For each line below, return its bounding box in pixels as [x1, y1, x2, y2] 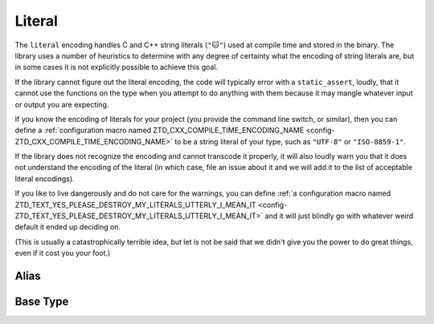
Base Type [14, 295, 69, 309]
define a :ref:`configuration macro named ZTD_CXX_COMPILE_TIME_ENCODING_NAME [14, 125, 305, 136]
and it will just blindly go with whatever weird [264, 211, 414, 221]
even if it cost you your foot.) [14, 249, 111, 258]
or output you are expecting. [14, 99, 109, 109]
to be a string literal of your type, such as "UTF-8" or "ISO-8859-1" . [174, 136, 406, 146]
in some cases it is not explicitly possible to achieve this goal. [14, 63, 219, 72]
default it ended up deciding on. [14, 222, 121, 232]
